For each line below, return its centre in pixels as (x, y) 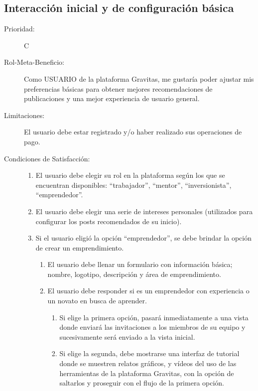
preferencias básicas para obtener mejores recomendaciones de (118, 88)
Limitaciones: (24, 115)
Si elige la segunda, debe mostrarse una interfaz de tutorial (149, 353)
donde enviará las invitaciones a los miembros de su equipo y (152, 327)
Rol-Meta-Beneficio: (34, 62)
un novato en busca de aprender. (97, 301)
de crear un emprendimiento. (80, 247)
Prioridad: (19, 29)
